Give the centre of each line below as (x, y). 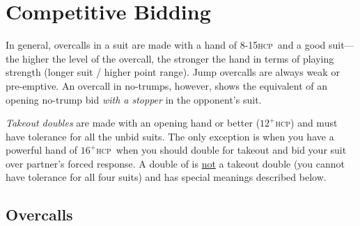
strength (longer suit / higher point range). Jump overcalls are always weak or (173, 72)
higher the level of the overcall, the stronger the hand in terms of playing (178, 58)
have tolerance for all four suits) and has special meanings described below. (166, 177)
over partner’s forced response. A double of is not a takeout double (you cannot (175, 163)
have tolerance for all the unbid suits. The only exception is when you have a (170, 136)
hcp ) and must (306, 123)
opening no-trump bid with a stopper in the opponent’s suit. (134, 99)
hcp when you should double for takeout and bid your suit (221, 150)
